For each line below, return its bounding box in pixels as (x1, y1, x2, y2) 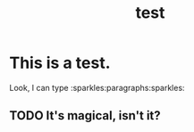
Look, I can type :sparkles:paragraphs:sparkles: (9, 82, 185, 93)
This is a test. (9, 53, 111, 73)
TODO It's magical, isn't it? (9, 108, 161, 123)
